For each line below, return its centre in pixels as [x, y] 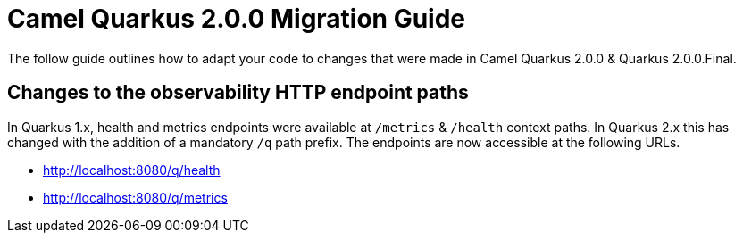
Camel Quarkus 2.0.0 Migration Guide [237, 19]
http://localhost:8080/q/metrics [135, 197]
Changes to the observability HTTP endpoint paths [238, 93]
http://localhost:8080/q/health [132, 170]
